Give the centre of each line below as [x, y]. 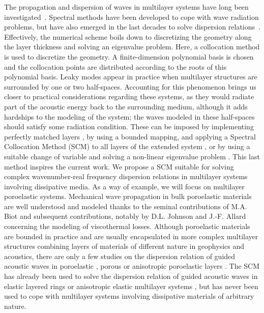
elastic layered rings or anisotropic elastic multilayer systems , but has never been [131, 286]
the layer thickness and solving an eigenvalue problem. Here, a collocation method [132, 47]
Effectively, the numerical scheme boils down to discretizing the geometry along [128, 36]
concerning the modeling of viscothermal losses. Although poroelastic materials [127, 226]
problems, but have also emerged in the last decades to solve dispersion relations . [132, 27]
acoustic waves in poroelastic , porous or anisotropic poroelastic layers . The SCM [132, 266]
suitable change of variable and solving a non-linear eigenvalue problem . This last [132, 156]
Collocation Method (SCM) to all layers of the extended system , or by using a [127, 146]
